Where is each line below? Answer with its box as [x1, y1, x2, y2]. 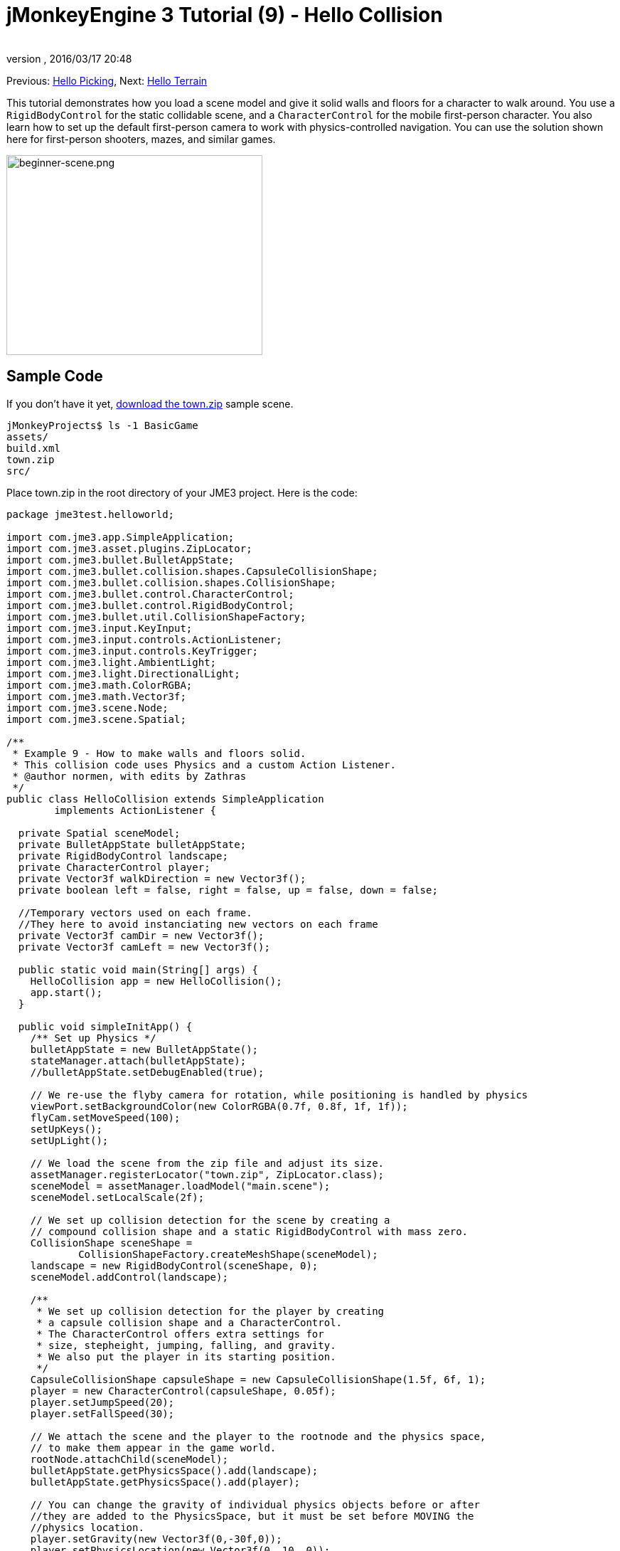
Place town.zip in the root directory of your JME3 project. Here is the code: [6, 486, 358, 499]
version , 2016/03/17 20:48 [6, 52, 132, 65]
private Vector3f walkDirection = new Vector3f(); [18, 872, 306, 884]
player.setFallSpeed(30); [30, 1407, 175, 1419]
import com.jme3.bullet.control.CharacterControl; [6, 588, 294, 600]
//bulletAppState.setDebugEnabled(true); [30, 1066, 264, 1078]
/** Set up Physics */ [30, 1032, 156, 1044]
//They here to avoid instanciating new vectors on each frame [18, 918, 378, 930]
